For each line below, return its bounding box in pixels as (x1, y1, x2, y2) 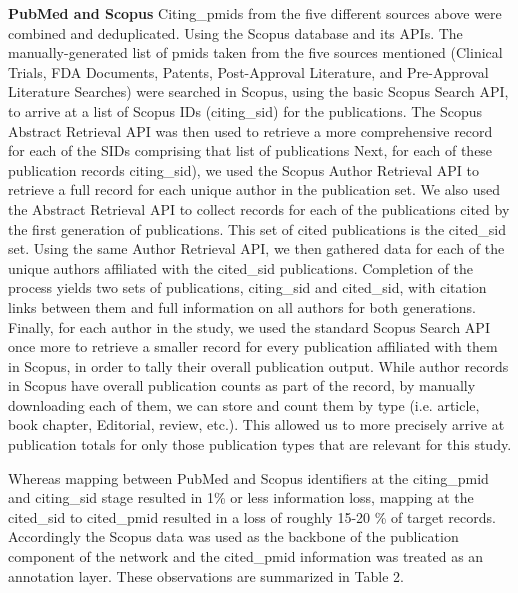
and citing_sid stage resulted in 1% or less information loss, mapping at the (8, 487, 474, 508)
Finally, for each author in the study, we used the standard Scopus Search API (8, 316, 490, 337)
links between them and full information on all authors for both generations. (8, 296, 476, 317)
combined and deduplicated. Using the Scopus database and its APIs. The (8, 22, 463, 43)
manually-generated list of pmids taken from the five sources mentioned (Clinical (8, 42, 503, 63)
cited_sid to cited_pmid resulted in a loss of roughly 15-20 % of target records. (8, 506, 496, 527)
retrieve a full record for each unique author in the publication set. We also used (8, 179, 501, 200)
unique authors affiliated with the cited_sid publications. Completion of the (8, 257, 474, 278)
